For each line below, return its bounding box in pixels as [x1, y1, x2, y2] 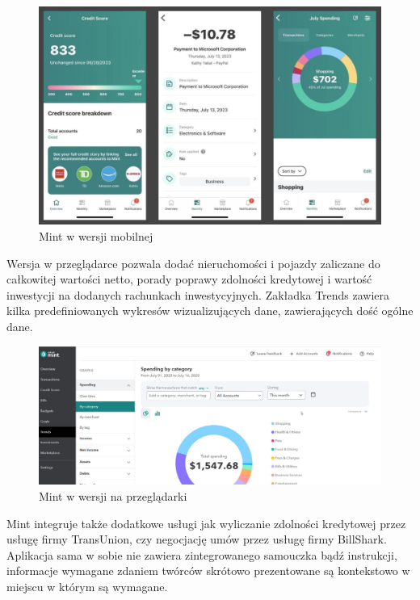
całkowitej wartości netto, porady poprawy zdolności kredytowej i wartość [6, 271, 372, 287]
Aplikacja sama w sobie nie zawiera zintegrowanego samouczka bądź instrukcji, [6, 546, 397, 563]
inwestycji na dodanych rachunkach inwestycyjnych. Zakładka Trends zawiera [6, 286, 390, 303]
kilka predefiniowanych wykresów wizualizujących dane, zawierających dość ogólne [6, 302, 414, 319]
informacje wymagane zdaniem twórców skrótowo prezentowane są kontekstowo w [6, 562, 410, 579]
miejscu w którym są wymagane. [6, 577, 168, 594]
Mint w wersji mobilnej [39, 227, 153, 244]
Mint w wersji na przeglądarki [39, 487, 187, 504]
